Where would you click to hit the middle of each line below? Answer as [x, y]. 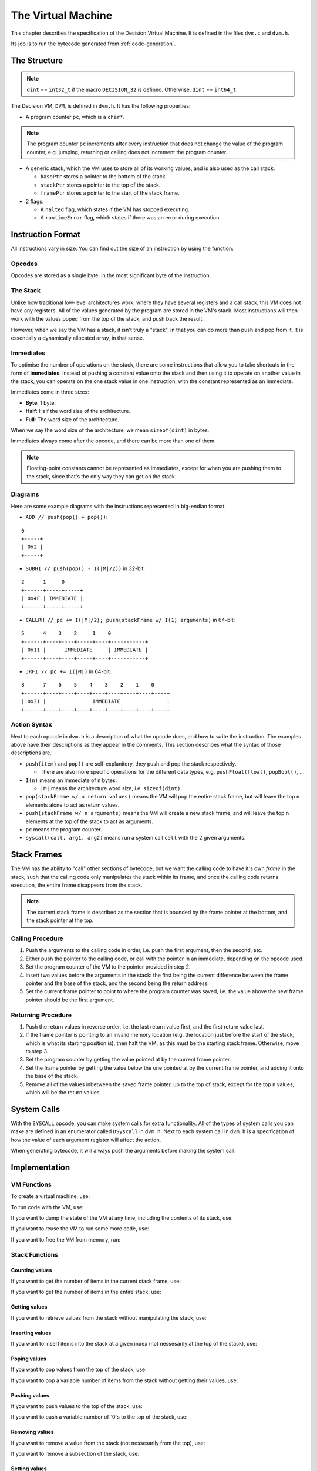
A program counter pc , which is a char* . [75, 117]
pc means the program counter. [64, 829]
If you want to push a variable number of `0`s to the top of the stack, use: [99, 1417]
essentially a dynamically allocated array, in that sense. [77, 338]
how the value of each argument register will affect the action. [86, 1140]
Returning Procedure [41, 1015]
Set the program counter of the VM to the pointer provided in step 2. [108, 967]
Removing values [32, 1432]
